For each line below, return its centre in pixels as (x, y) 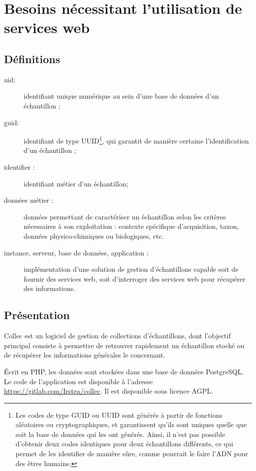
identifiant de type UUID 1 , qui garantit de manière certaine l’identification (136, 140)
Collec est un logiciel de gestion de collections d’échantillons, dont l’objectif (117, 336)
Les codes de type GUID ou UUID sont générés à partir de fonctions (119, 415)
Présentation (37, 315)
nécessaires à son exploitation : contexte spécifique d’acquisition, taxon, (131, 226)
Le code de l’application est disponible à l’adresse (79, 381)
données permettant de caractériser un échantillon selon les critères (125, 216)
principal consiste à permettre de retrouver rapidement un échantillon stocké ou (124, 345)
